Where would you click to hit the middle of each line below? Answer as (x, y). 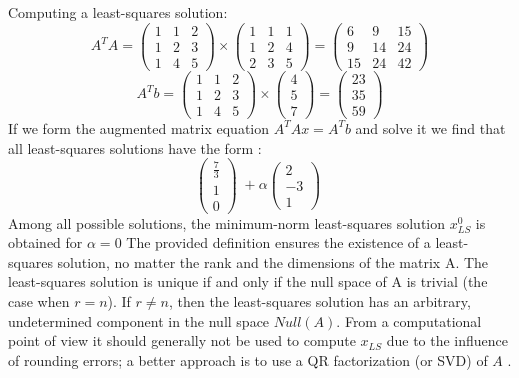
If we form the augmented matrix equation (139, 127)
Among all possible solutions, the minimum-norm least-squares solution (227, 222)
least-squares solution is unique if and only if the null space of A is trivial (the (248, 281)
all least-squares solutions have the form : (135, 147)
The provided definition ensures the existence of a (278, 242)
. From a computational (409, 320)
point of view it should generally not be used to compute (182, 340)
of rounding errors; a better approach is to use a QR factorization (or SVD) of (248, 359)
